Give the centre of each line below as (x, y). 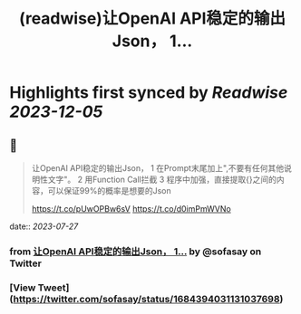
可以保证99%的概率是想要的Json (109, 190)
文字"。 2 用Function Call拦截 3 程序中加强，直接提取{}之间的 (162, 179)
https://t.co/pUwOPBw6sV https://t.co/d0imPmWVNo (131, 209)
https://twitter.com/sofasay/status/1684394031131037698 (146, 299)
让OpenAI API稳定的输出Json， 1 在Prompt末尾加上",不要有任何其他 (158, 168)
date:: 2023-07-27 (44, 226)
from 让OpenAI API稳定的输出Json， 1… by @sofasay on (136, 252)
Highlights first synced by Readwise (149, 93)
